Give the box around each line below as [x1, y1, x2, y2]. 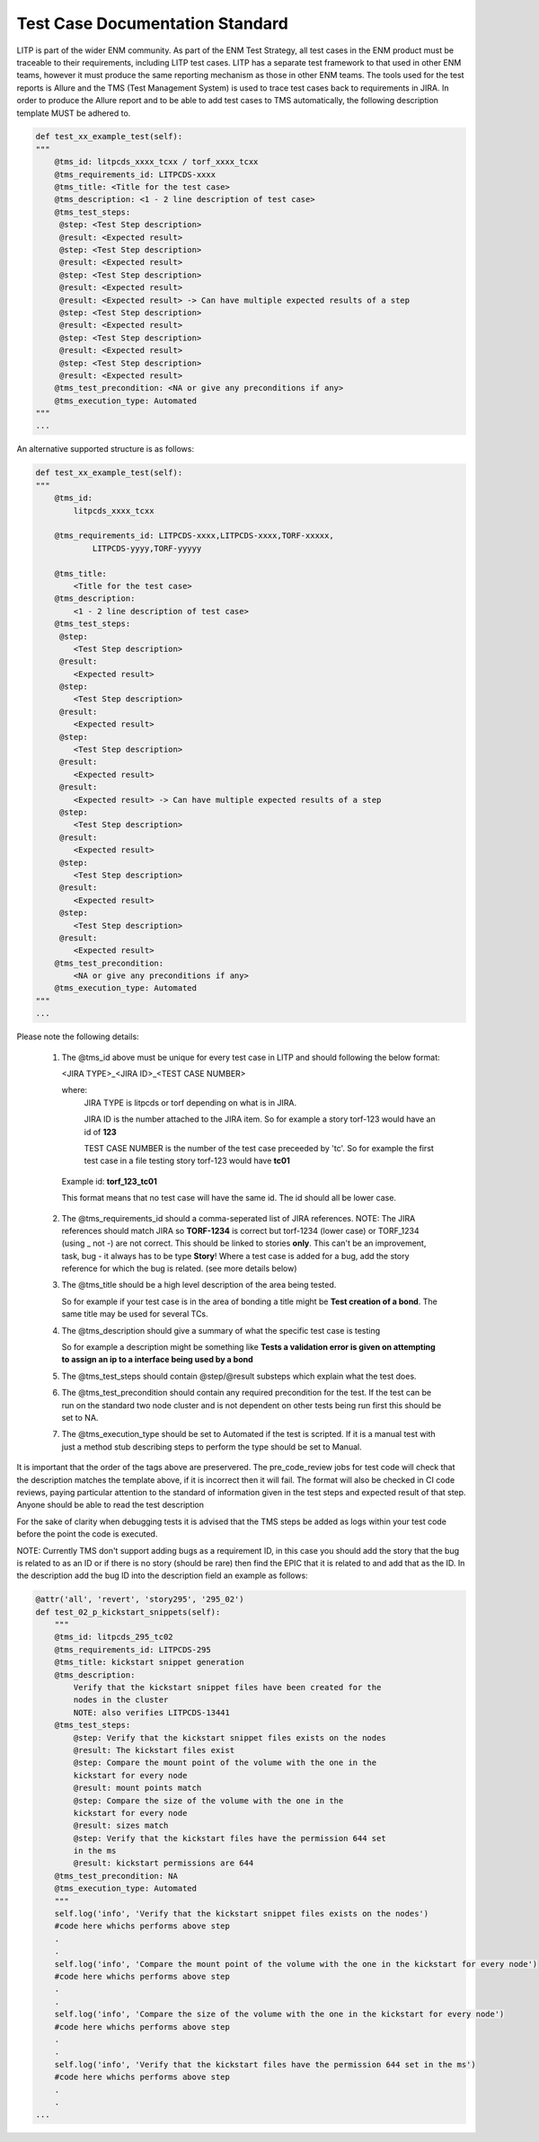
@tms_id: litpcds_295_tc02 [54, 1632, 174, 1643]
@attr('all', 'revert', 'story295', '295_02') [35, 1594, 244, 1605]
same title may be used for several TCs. [61, 1309, 208, 1319]
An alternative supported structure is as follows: [16, 444, 195, 454]
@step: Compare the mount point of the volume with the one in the [73, 1758, 377, 1768]
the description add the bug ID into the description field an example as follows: [16, 1570, 309, 1581]
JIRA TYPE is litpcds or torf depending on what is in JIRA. [84, 1097, 297, 1108]
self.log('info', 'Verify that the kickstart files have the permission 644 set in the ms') [54, 2059, 476, 2069]
